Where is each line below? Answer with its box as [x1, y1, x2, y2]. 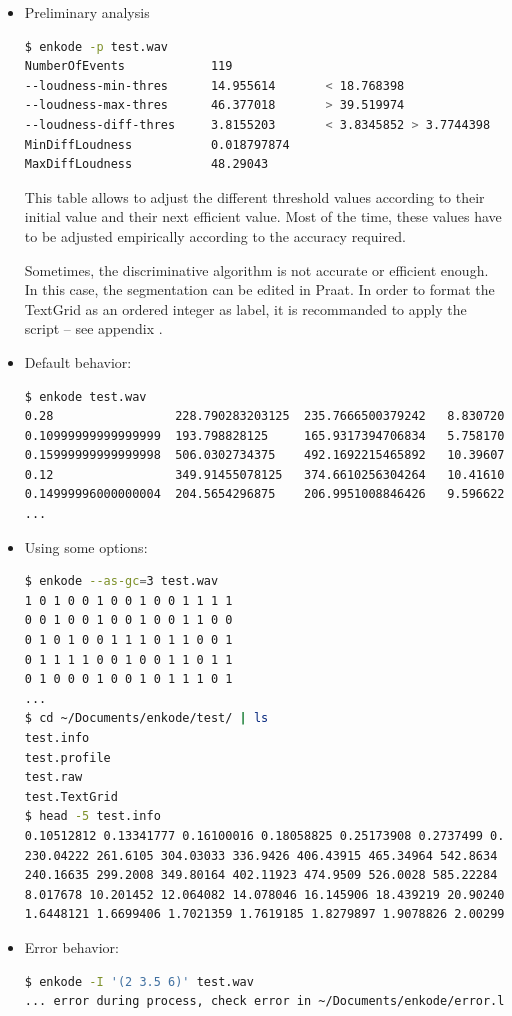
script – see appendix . [24, 318, 163, 339]
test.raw [24, 770, 83, 785]
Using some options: [24, 536, 148, 557]
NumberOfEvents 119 [24, 59, 233, 74]
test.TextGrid [24, 789, 118, 804]
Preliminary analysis [24, 2, 150, 22]
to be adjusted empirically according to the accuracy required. [24, 225, 406, 246]
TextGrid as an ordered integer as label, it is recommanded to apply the [24, 298, 467, 319]
